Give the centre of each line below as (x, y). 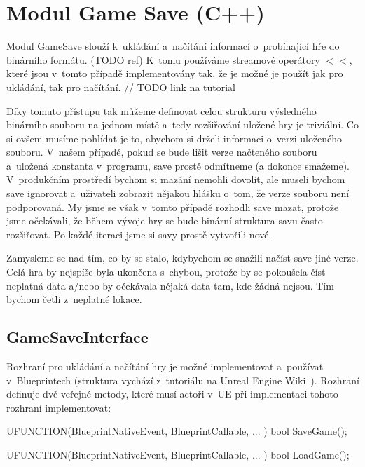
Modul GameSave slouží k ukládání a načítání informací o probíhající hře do (173, 46)
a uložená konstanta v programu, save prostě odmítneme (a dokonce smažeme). (178, 165)
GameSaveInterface (77, 337)
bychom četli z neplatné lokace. (74, 299)
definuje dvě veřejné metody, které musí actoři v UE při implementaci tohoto (172, 394)
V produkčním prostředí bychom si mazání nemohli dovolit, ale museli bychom (176, 179)
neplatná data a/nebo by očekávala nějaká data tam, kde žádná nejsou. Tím (170, 285)
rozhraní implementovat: (59, 407)
